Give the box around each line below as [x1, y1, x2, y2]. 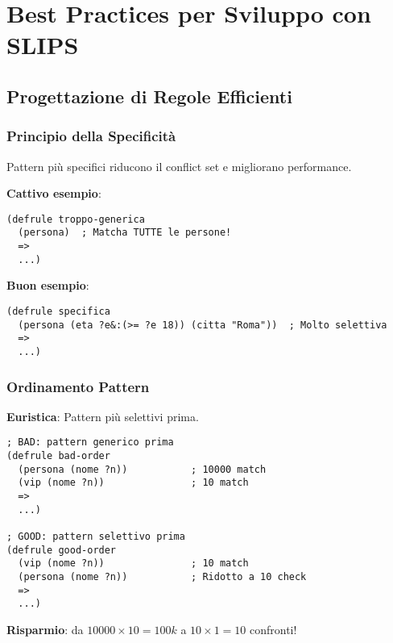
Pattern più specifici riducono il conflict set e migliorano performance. [6, 157, 352, 174]
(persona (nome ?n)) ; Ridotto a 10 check [18, 570, 307, 582]
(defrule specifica [6, 305, 110, 317]
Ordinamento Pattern [6, 376, 150, 396]
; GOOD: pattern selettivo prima [6, 531, 185, 542]
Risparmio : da [6, 620, 84, 637]
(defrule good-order [6, 544, 117, 556]
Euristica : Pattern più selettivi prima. [6, 407, 199, 424]
